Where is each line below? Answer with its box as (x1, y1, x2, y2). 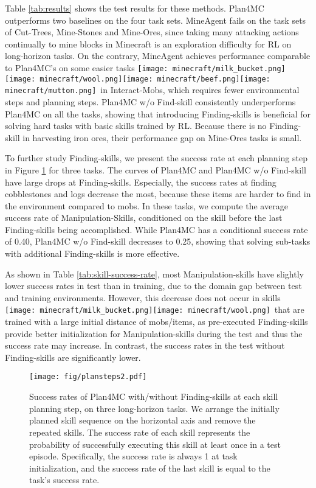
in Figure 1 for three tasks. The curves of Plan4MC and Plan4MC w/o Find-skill (5, 163, 306, 176)
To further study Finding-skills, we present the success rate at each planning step (5, 152, 307, 164)
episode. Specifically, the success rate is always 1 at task (29, 450, 238, 462)
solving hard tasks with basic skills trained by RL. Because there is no (5, 119, 267, 132)
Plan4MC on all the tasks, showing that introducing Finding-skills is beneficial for (5, 107, 311, 120)
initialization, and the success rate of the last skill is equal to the (29, 461, 270, 474)
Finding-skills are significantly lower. (5, 350, 141, 363)
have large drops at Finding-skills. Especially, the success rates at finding (5, 175, 276, 188)
